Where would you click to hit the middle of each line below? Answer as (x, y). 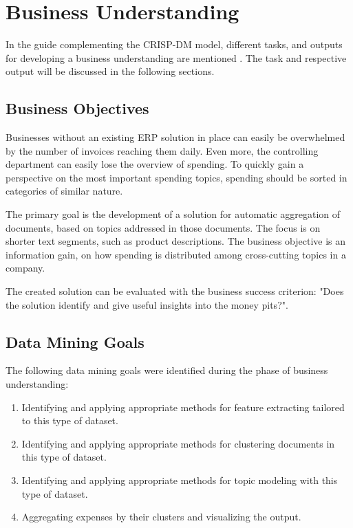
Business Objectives (77, 108)
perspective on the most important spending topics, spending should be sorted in (176, 177)
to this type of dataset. (70, 420)
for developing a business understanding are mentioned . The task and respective (176, 57)
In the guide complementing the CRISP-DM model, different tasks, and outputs (174, 44)
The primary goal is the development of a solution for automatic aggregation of (173, 214)
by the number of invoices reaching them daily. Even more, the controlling (162, 150)
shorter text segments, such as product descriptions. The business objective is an (176, 241)
